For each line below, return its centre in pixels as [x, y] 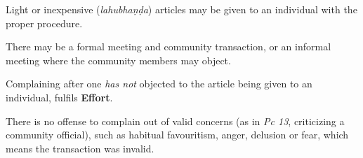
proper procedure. [44, 23]
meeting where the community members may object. [118, 60]
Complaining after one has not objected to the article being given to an [159, 84]
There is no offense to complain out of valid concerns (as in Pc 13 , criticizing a [175, 121]
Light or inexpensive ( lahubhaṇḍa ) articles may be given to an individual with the [181, 9]
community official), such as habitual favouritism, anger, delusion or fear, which [177, 135]
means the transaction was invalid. [80, 148]
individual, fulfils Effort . [59, 97]
